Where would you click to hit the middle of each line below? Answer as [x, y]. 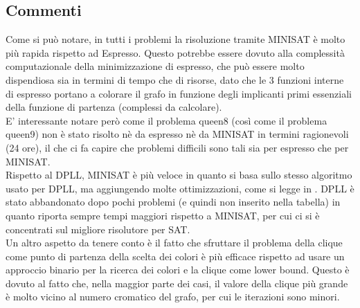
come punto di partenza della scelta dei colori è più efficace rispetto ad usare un [175, 256]
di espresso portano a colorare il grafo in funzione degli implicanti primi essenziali [179, 93]
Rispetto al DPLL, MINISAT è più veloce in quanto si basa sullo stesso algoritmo [179, 175]
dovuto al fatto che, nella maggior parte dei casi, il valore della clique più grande [177, 283]
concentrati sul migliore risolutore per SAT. [98, 229]
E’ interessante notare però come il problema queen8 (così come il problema [166, 120]
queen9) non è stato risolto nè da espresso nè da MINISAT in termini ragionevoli [177, 134]
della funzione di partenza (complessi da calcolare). [114, 107]
